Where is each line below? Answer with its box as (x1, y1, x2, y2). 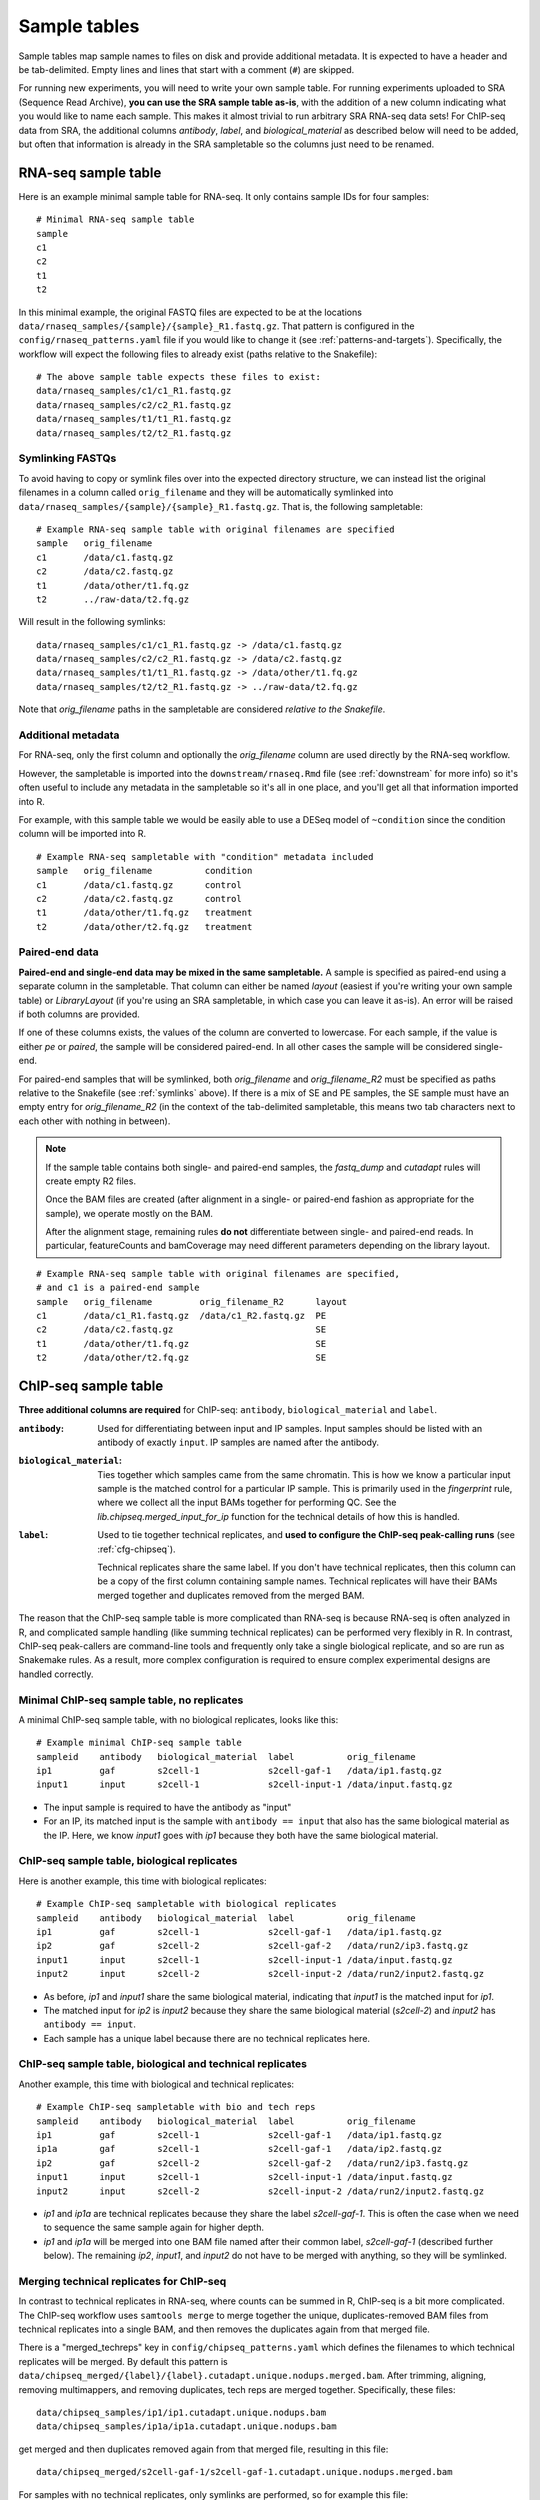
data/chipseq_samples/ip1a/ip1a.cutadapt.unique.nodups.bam (36, 2421, 337, 2432)
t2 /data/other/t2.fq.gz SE (36, 1352, 327, 1364)
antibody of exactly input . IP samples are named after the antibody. (97, 1436, 380, 1448)
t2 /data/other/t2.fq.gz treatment (36, 921, 253, 932)
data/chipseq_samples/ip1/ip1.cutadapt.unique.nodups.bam (36, 2407, 327, 2418)
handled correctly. (18, 1668, 94, 1680)
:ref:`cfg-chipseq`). (97, 1543, 176, 1555)
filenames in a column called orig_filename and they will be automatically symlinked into (18, 486, 394, 499)
